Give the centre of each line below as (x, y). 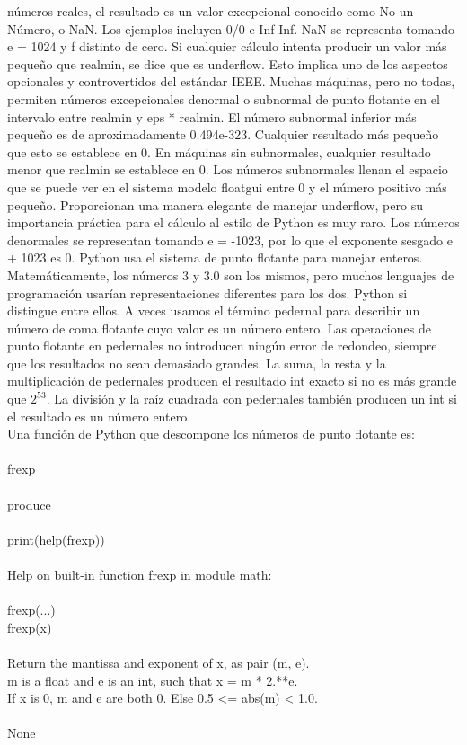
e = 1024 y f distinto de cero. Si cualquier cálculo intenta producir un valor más (227, 46)
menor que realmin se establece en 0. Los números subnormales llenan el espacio (228, 169)
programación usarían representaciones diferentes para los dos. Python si (207, 293)
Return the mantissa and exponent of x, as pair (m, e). (159, 662)
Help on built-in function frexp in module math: (140, 574)
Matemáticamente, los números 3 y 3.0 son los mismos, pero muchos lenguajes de (231, 275)
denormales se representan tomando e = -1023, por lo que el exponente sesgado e (230, 239)
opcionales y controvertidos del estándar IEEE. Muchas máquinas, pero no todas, (231, 81)
